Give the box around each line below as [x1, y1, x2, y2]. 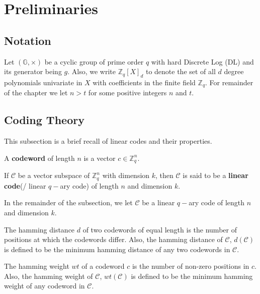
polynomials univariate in [4, 77, 82, 87]
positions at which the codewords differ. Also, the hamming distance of [4, 234, 223, 245]
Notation [4, 32, 51, 48]
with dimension [102, 170, 150, 181]
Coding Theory [4, 112, 84, 128]
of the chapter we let [4, 87, 68, 98]
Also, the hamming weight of [4, 270, 93, 281]
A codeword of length [4, 152, 75, 163]
